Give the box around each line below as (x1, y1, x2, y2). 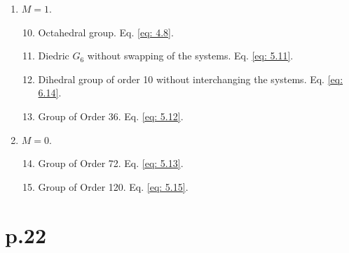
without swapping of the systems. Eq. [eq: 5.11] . (87, 48, 294, 63)
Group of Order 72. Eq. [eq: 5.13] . (38, 156, 184, 171)
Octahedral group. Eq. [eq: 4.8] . (38, 24, 174, 39)
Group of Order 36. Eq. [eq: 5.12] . (38, 108, 184, 123)
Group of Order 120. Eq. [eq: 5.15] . (38, 179, 189, 194)
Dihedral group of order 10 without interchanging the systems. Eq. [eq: (38, 71, 343, 86)
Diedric (38, 48, 69, 63)
